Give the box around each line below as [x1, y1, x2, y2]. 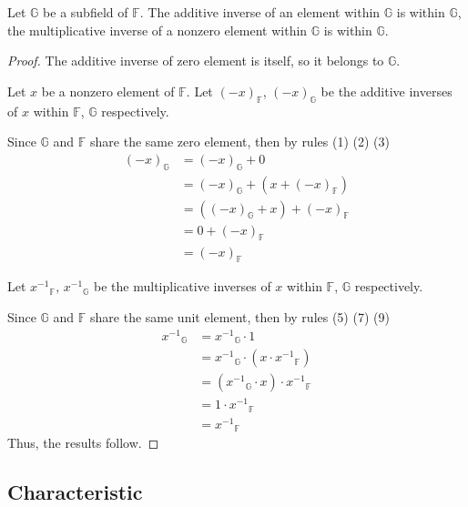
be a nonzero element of [41, 81, 175, 100]
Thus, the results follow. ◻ [7, 433, 159, 452]
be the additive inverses [320, 81, 453, 100]
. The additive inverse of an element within [139, 3, 381, 21]
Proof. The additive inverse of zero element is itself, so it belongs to [7, 51, 384, 70]
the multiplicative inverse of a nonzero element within [7, 20, 308, 39]
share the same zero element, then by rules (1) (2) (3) [90, 132, 390, 151]
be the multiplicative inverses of [94, 277, 271, 296]
